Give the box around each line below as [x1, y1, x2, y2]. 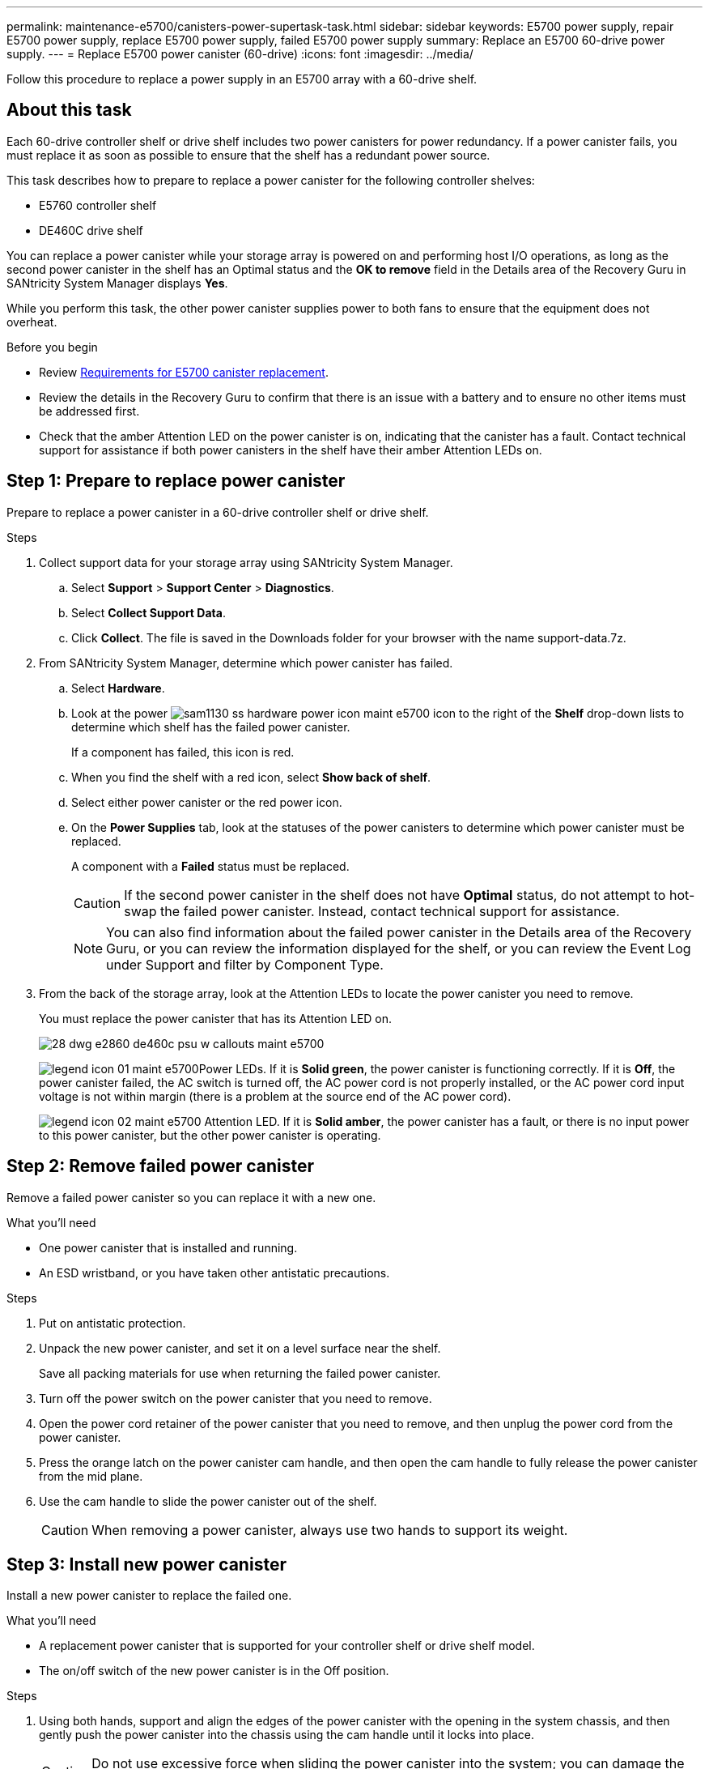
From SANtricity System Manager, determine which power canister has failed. [39, 655, 453, 670]
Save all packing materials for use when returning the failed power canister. [39, 1366, 441, 1380]
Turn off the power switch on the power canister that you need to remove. [39, 1391, 432, 1405]
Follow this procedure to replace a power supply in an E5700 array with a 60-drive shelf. [6, 72, 478, 86]
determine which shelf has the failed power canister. [71, 719, 350, 734]
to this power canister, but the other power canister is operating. [39, 1127, 381, 1142]
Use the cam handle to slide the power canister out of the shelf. [39, 1494, 377, 1508]
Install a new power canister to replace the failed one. [6, 1588, 292, 1603]
